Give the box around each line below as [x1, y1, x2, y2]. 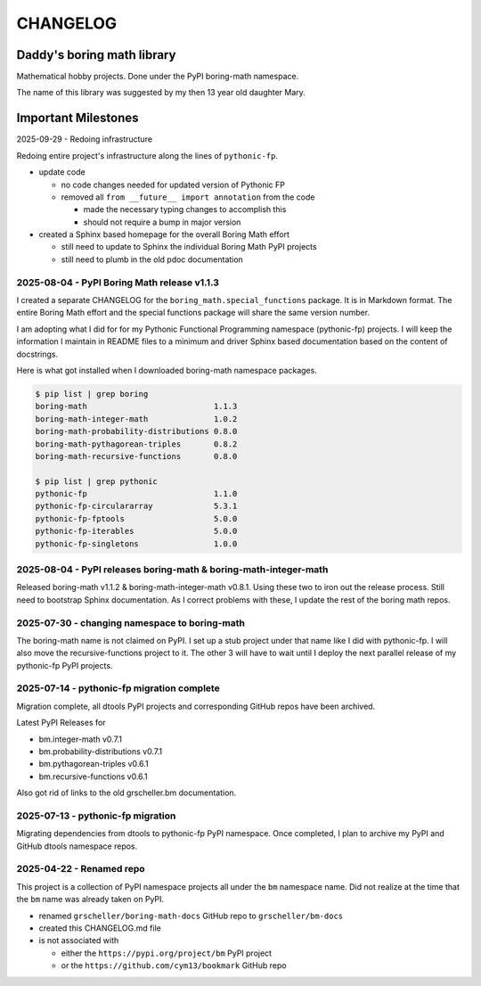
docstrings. [16, 349, 59, 359]
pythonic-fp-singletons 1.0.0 [35, 538, 238, 548]
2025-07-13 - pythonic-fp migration [16, 809, 176, 822]
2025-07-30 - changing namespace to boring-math [16, 616, 245, 629]
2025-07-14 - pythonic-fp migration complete [16, 682, 220, 694]
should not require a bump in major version [83, 217, 241, 227]
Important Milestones [16, 111, 139, 126]
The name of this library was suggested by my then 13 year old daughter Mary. [16, 87, 306, 98]
